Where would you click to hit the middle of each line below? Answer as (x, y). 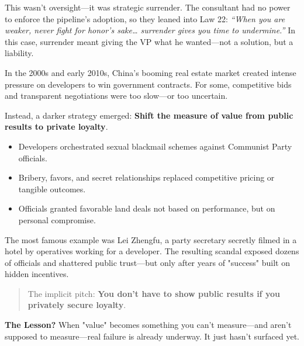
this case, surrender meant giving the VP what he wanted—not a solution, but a (149, 41)
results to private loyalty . (56, 127)
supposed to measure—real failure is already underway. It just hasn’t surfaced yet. (152, 336)
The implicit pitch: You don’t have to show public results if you (154, 293)
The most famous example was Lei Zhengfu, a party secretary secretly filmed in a (151, 239)
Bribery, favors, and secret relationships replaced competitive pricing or (146, 177)
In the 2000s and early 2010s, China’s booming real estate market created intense (151, 72)
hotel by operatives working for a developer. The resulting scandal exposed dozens (152, 251)
